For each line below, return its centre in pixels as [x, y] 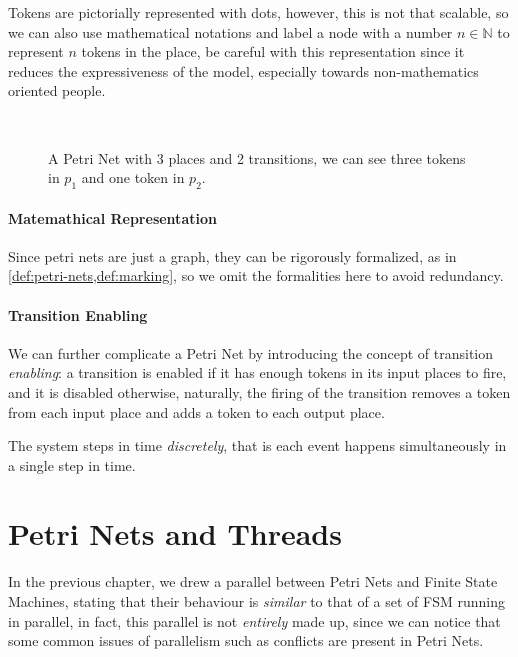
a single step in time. [72, 464]
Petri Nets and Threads [175, 533]
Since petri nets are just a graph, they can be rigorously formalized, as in [232, 255]
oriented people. [57, 90]
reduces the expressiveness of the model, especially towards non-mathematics [243, 70]
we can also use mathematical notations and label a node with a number [230, 31]
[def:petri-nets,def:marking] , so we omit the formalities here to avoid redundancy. [256, 275]
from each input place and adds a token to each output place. [196, 411]
